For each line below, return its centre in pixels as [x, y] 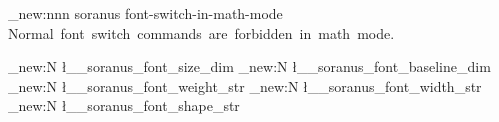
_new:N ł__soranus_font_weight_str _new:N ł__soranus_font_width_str [245, 85]
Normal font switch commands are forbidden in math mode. [201, 32]
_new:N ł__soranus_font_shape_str [124, 105]
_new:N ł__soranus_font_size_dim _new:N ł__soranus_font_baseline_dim [249, 66]
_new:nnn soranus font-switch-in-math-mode [145, 13]
